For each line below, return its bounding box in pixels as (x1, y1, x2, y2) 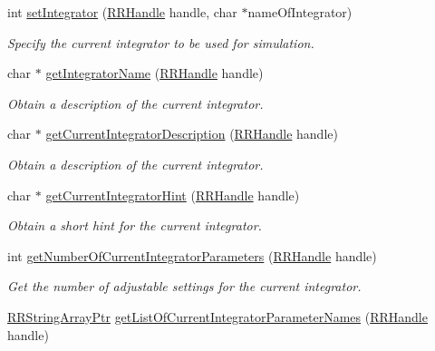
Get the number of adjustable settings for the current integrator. (7, 277, 362, 296)
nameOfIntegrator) (247, 3, 353, 21)
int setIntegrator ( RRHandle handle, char (7, 3, 237, 21)
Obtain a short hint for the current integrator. (7, 216, 262, 235)
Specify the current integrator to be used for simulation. (7, 33, 314, 52)
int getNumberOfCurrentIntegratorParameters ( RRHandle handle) (7, 246, 377, 265)
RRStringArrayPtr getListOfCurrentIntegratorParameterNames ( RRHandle (7, 307, 428, 326)
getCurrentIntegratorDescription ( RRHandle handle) (45, 124, 338, 143)
